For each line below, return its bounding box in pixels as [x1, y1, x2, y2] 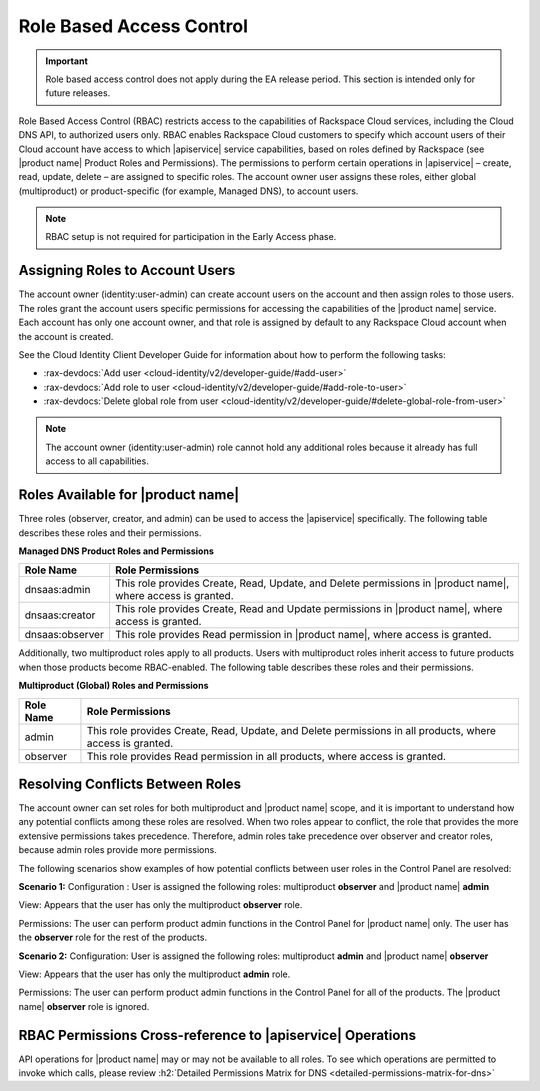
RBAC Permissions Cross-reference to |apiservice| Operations [18, 1026, 417, 1044]
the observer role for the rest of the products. [18, 931, 208, 944]
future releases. [45, 87, 111, 99]
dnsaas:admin [24, 583, 91, 597]
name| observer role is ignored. [18, 1000, 150, 1012]
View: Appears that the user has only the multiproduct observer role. [18, 899, 303, 911]
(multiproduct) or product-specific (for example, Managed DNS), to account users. [18, 185, 359, 197]
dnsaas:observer [24, 628, 104, 642]
